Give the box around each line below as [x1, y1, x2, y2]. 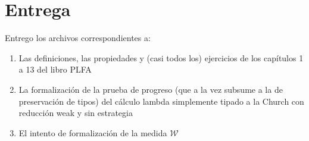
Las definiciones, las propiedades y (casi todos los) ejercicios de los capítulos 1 [18, 51, 304, 64]
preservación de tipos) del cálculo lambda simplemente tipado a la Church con [18, 95, 304, 107]
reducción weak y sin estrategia [18, 106, 133, 119]
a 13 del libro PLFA [18, 63, 92, 76]
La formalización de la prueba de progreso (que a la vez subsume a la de [18, 83, 283, 95]
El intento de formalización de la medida [18, 126, 167, 139]
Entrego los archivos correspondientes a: [5, 32, 151, 44]
